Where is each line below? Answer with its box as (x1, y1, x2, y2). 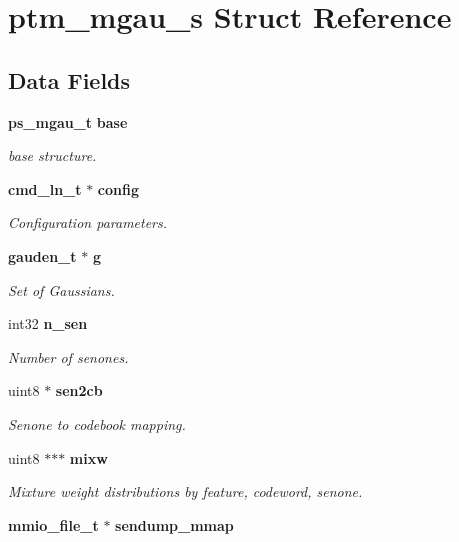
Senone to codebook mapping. (8, 413, 186, 434)
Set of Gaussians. (8, 279, 115, 300)
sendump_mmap (115, 514, 234, 535)
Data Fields (8, 64, 131, 95)
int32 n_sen (8, 313, 88, 334)
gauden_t (8, 245, 77, 266)
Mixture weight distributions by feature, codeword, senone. (8, 481, 363, 502)
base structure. (8, 145, 97, 166)
